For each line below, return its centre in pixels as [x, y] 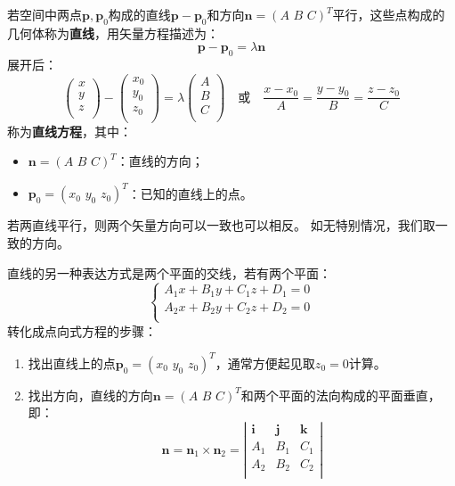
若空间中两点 [45, 14]
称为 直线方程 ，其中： [69, 131]
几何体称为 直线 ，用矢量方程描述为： [113, 33]
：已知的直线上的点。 [190, 193]
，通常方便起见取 [265, 362]
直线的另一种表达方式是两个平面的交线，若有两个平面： [169, 272]
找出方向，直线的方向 [90, 395]
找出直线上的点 [72, 362]
